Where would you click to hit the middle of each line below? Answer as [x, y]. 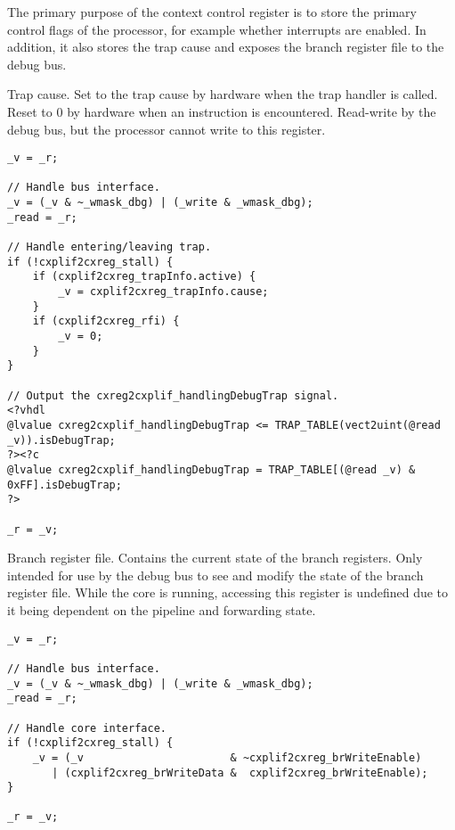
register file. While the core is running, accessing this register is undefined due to [228, 592]
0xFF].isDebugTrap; [65, 485]
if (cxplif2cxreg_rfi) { [106, 321]
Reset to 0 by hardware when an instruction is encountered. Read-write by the [222, 111]
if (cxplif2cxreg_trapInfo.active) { [144, 277]
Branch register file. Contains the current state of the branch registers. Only [215, 558]
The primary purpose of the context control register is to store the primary [212, 12]
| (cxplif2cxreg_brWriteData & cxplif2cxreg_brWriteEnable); [240, 772]
